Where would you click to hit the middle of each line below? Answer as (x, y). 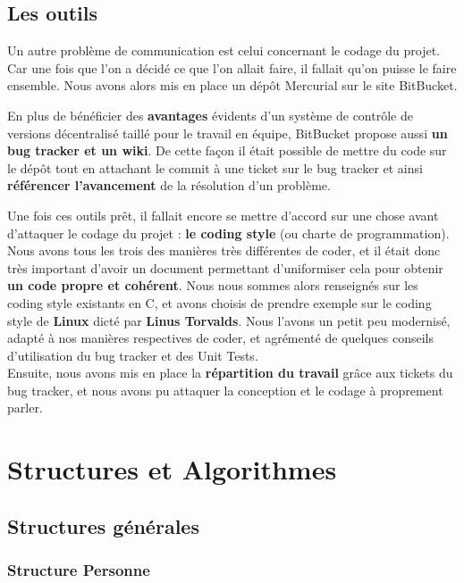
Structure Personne (79, 570)
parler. (25, 408)
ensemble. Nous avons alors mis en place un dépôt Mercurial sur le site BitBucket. (232, 85)
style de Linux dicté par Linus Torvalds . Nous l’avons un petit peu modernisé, (229, 320)
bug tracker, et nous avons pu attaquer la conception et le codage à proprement (225, 390)
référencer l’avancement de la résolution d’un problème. (169, 185)
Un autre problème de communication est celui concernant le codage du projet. (224, 50)
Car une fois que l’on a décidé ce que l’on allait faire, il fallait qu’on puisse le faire (232, 67)
